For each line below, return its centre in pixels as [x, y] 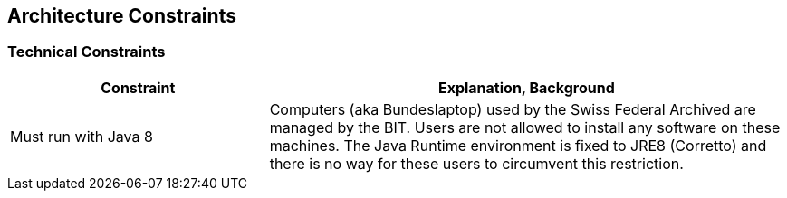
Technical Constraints [86, 52]
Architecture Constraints [122, 16]
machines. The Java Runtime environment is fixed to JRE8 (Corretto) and [518, 145]
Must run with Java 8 [82, 136]
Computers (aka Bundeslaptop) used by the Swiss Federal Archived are [513, 109]
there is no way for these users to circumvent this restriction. [476, 163]
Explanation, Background [526, 87]
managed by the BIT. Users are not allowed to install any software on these [525, 127]
